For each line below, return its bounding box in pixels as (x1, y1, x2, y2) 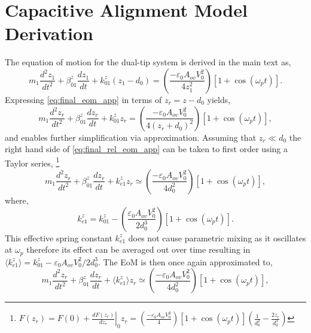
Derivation (5, 21, 93, 46)
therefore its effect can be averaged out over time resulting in (26, 243, 251, 256)
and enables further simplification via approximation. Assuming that (5, 131, 257, 143)
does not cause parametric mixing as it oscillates (128, 231, 306, 244)
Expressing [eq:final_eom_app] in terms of (5, 93, 162, 105)
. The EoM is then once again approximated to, (97, 255, 273, 268)
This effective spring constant (5, 231, 112, 244)
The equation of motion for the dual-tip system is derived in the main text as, (5, 56, 291, 68)
